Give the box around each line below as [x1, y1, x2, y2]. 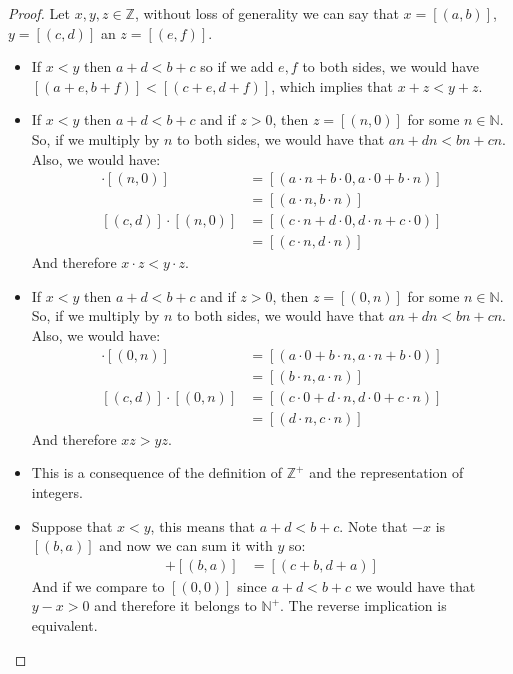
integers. [31, 481, 83, 502]
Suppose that [31, 515, 113, 536]
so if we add [200, 56, 274, 77]
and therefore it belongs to [94, 595, 257, 616]
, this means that [150, 515, 255, 536]
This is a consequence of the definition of [31, 462, 283, 483]
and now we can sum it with [99, 535, 273, 556]
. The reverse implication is [280, 595, 447, 616]
